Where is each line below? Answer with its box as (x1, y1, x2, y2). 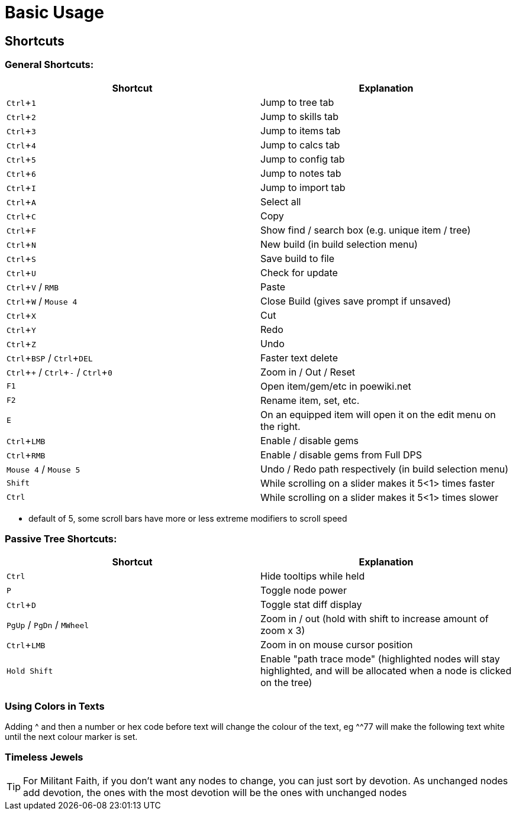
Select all (260, 195, 301, 208)
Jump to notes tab (260, 167, 341, 179)
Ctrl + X (7, 309, 36, 321)
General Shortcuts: (5, 59, 94, 71)
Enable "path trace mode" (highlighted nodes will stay (260, 653, 500, 665)
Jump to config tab (260, 153, 345, 165)
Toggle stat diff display (260, 599, 362, 611)
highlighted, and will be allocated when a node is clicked (260, 665, 512, 677)
